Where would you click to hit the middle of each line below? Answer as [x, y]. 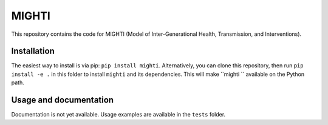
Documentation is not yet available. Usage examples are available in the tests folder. [118, 115]
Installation [33, 51]
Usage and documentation [63, 100]
